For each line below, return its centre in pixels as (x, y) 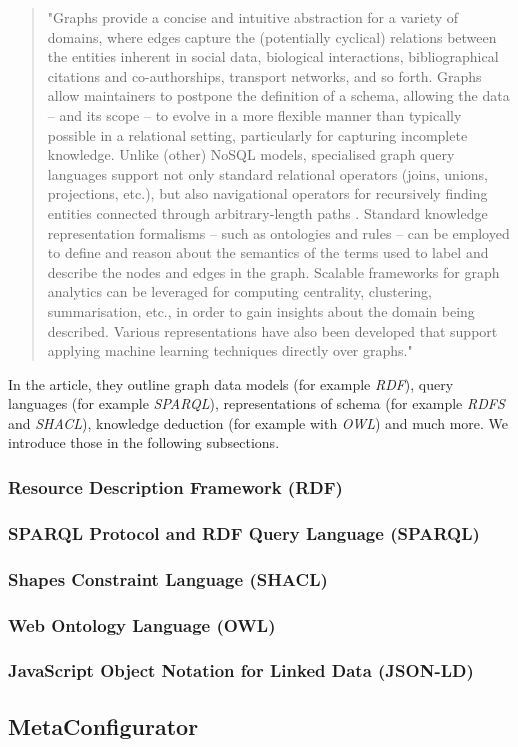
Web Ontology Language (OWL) (142, 624)
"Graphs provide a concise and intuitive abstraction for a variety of (253, 17)
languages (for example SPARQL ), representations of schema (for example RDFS (256, 403)
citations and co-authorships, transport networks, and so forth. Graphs (264, 75)
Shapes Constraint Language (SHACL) (168, 578)
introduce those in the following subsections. (144, 442)
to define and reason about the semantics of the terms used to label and (268, 252)
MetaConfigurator (103, 725)
